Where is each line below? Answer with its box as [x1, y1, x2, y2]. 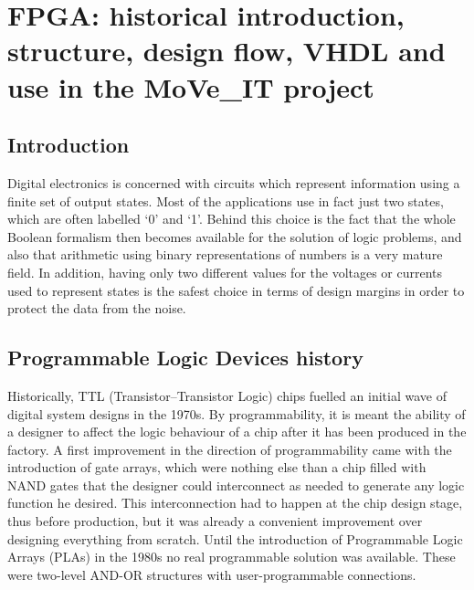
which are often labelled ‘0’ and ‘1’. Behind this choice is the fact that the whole [7, 209, 456, 228]
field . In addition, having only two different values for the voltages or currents [7, 262, 443, 281]
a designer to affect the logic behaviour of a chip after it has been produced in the [7, 422, 467, 441]
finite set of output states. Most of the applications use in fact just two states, [7, 191, 444, 210]
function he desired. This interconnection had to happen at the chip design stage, [7, 493, 463, 512]
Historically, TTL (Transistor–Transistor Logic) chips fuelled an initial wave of [7, 385, 447, 405]
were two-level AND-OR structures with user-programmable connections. [7, 564, 416, 584]
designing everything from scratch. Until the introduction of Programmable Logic [7, 529, 463, 548]
